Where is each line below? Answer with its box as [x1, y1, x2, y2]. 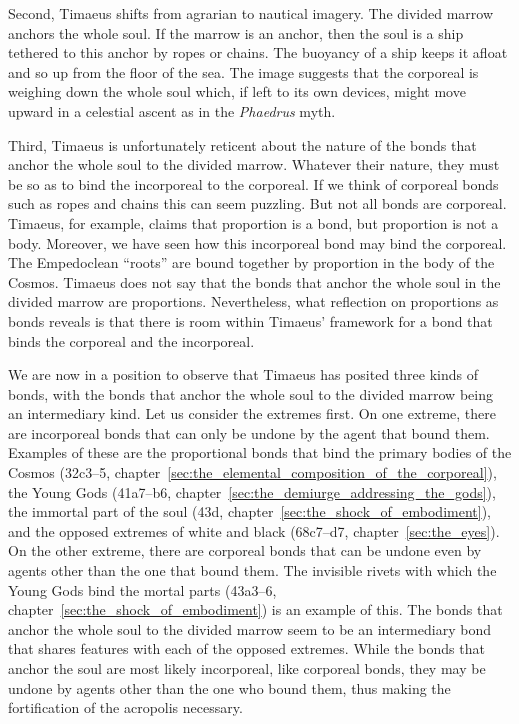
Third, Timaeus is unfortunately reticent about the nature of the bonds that [8, 134, 477, 155]
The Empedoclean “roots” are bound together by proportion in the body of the [8, 252, 495, 273]
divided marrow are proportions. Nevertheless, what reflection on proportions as [8, 291, 499, 312]
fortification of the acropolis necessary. [8, 697, 243, 718]
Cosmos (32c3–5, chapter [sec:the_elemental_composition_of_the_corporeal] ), [8, 462, 497, 483]
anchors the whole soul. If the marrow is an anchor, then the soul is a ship [8, 22, 464, 43]
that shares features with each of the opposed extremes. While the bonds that [8, 638, 485, 659]
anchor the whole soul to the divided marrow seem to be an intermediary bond [8, 618, 491, 639]
